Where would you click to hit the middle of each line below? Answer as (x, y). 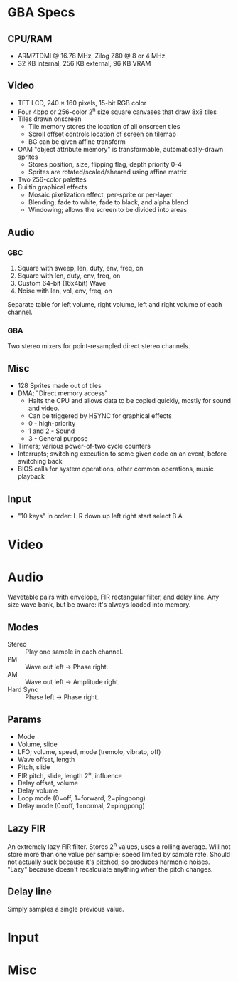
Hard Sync (23, 690)
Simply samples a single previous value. (66, 909)
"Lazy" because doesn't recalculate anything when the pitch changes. (110, 869)
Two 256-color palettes (52, 179)
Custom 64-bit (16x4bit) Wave (62, 283)
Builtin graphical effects (52, 187)
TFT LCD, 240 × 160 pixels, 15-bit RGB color (82, 103)
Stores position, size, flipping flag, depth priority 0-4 (105, 164)
